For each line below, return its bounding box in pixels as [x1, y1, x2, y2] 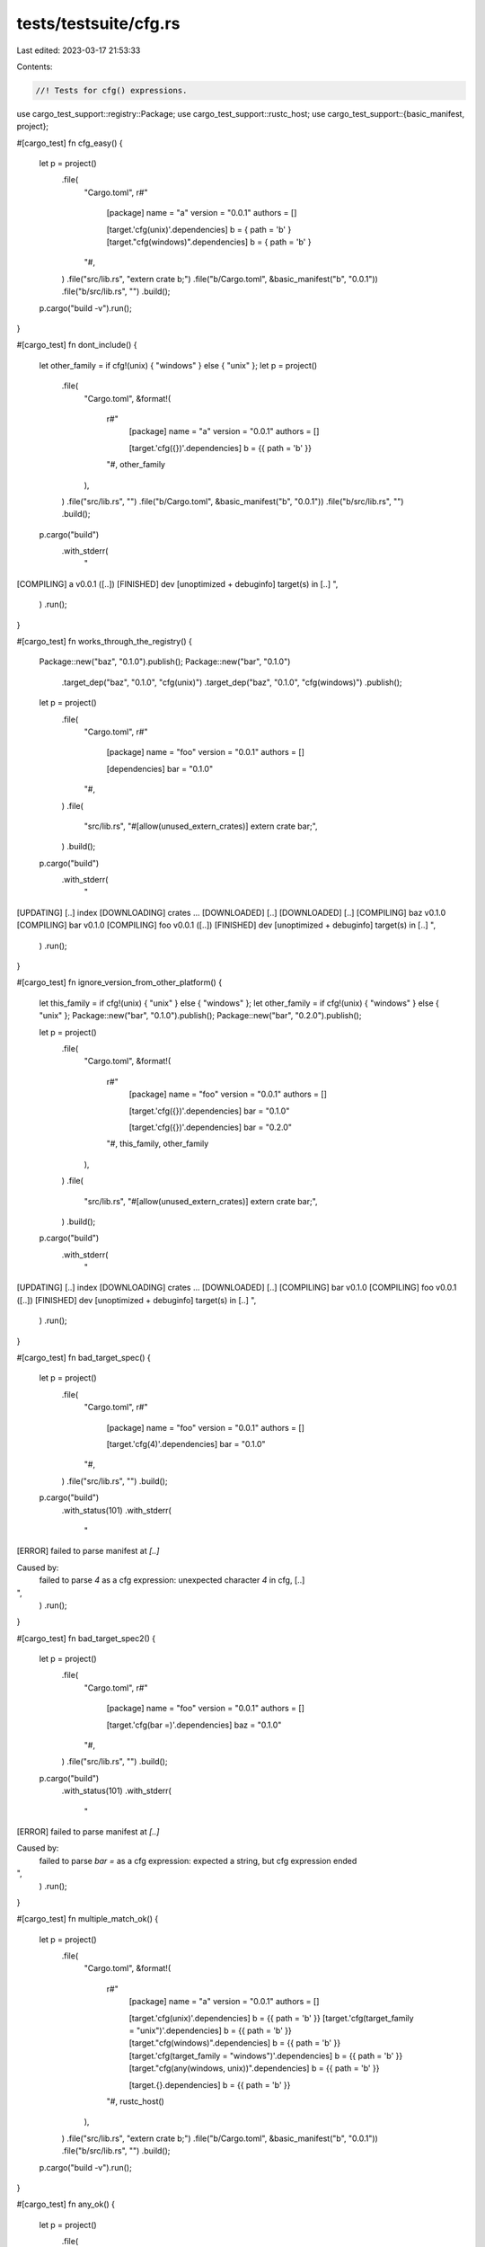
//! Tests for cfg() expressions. [35, 85, 188, 95]
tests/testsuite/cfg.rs [16, 13, 181, 33]
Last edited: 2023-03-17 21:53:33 [16, 45, 141, 56]
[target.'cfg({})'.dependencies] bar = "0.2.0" [128, 1122, 292, 1132]
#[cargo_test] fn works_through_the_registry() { [16, 636, 193, 647]
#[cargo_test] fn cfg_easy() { [16, 138, 123, 148]
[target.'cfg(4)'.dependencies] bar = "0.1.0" [106, 1438, 266, 1449]
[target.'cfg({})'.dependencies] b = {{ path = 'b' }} [128, 442, 312, 453]
